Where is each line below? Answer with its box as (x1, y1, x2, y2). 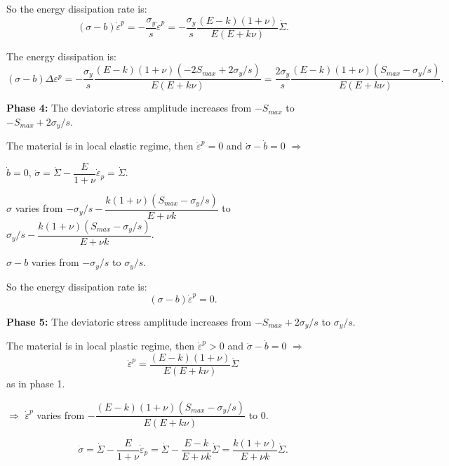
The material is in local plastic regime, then (6, 338, 195, 353)
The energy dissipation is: (6, 48, 116, 63)
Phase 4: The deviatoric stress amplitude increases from (6, 100, 252, 115)
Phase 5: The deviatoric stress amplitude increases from (6, 314, 252, 328)
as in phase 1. (6, 375, 65, 390)
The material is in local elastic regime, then (6, 138, 194, 153)
